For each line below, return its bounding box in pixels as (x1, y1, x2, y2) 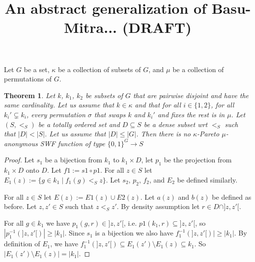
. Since (64, 228, 85, 238)
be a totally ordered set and (38, 119, 120, 129)
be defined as (212, 191, 252, 202)
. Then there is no (136, 129, 191, 139)
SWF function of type (40, 138, 105, 148)
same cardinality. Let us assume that (4, 100, 114, 110)
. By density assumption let (116, 201, 200, 211)
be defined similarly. (177, 174, 238, 184)
